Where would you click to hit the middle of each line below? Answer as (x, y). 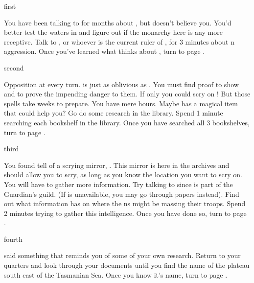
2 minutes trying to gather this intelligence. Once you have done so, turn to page (125, 213)
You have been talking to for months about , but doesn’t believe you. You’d (118, 22)
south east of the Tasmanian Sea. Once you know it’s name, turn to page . (116, 274)
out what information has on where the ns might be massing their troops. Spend (125, 203)
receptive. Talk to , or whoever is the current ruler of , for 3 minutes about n (119, 41)
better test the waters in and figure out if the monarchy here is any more (113, 32)
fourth (13, 239)
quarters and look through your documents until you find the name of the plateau (127, 265)
